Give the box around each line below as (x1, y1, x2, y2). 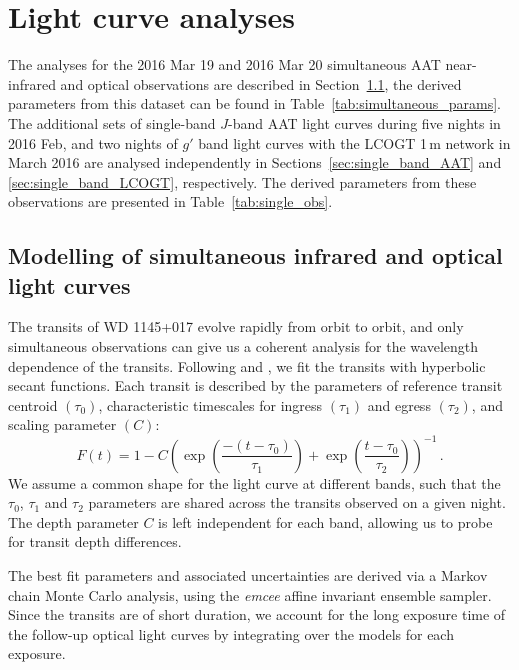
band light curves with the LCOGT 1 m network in (198, 132, 511, 153)
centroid (8, 394, 58, 415)
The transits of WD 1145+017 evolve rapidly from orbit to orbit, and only (8, 316, 464, 337)
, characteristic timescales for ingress (98, 394, 323, 415)
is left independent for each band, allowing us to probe (158, 511, 493, 532)
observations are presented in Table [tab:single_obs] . (8, 191, 333, 212)
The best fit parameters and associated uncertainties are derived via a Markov (8, 564, 488, 585)
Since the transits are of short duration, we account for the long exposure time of (8, 604, 506, 625)
